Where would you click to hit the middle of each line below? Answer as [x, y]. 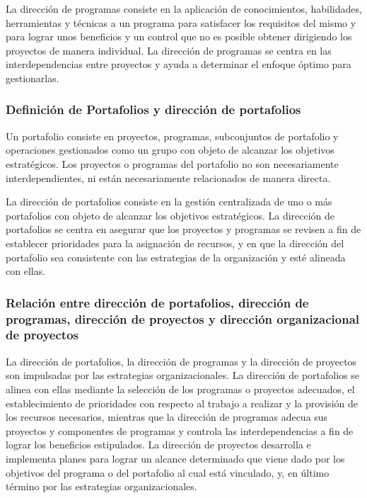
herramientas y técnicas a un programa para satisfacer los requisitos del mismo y [181, 22]
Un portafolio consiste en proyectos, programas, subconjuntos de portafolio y [172, 136]
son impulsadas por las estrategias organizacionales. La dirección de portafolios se [183, 375]
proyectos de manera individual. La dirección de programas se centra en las [169, 50]
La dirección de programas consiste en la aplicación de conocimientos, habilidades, [184, 9]
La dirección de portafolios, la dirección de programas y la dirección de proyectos [181, 361]
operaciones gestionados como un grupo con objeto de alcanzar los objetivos [170, 150]
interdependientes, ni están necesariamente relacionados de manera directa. [168, 177]
